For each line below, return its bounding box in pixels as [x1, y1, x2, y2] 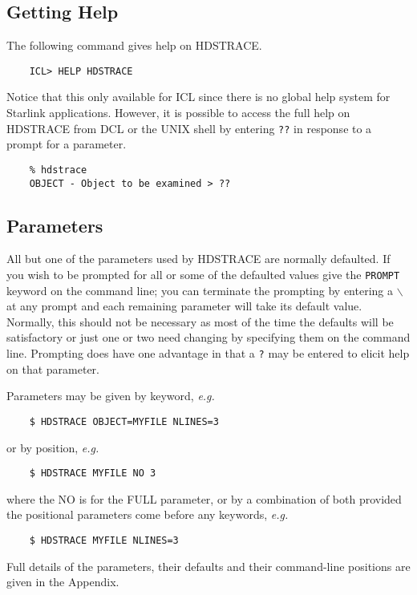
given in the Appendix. [6, 573, 119, 590]
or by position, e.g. [6, 439, 99, 455]
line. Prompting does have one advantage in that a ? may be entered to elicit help [6, 345, 410, 362]
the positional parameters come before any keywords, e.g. [6, 506, 289, 523]
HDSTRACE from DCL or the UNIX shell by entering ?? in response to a [6, 119, 372, 136]
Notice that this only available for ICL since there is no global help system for [6, 88, 391, 105]
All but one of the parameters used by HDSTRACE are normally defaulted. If [6, 250, 391, 267]
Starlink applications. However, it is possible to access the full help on [6, 104, 350, 121]
